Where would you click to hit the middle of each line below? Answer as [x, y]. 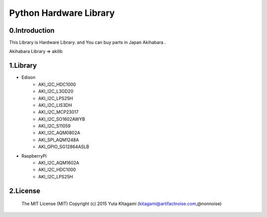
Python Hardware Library [62, 13]
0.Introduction [32, 30]
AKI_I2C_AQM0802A [59, 133]
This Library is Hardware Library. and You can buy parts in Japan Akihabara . [88, 43]
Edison [28, 77]
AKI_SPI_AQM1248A [59, 140]
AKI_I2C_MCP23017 [58, 112]
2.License [25, 191]
